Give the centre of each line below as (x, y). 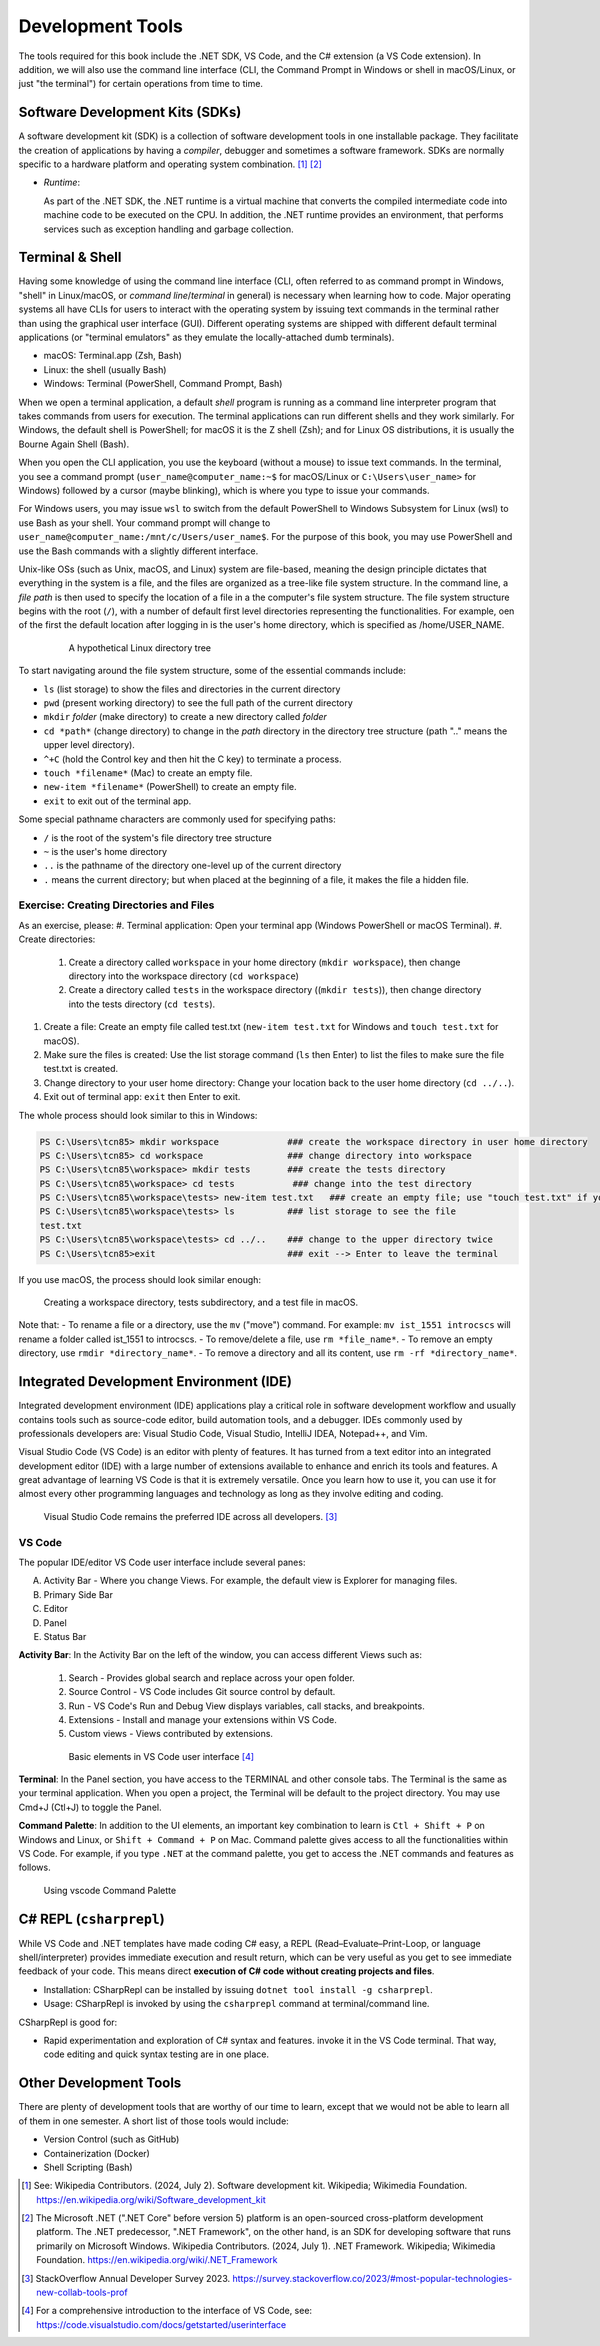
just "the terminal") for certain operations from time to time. (141, 84)
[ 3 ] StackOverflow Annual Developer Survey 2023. (126, 2278)
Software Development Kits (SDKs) (130, 112)
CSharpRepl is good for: (68, 2022)
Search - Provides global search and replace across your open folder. (211, 1677)
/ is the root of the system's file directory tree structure (157, 837)
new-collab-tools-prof (82, 2292)
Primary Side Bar (78, 1594)
